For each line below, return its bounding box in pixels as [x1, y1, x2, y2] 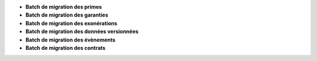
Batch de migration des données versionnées [25, 28, 139, 35]
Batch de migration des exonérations [25, 19, 117, 26]
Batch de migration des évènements [25, 36, 116, 43]
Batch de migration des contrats [25, 44, 106, 51]
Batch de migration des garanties [25, 12, 109, 19]
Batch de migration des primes [25, 4, 102, 10]
